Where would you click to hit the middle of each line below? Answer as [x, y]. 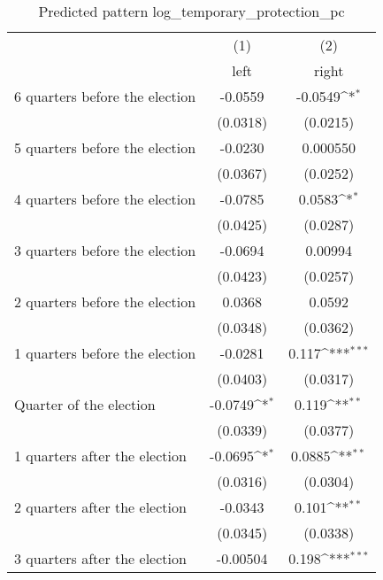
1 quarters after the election [100, 456]
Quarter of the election [85, 404]
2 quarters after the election [100, 507]
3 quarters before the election [105, 250]
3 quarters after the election [100, 558]
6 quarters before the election [105, 96]
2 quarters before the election [105, 302]
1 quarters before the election [105, 353]
